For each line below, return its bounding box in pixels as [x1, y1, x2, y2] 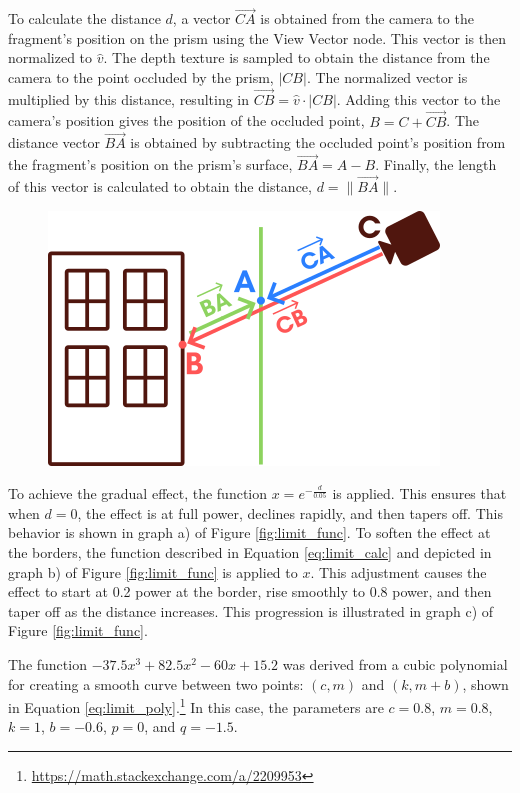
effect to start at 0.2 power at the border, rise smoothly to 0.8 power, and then [8, 581, 492, 602]
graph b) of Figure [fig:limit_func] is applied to [8, 561, 298, 582]
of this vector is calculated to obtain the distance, [8, 176, 312, 197]
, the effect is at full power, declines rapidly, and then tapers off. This [77, 502, 503, 523]
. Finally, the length [375, 154, 497, 175]
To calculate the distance [8, 8, 161, 29]
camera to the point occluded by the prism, [8, 67, 274, 87]
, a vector [172, 8, 231, 29]
